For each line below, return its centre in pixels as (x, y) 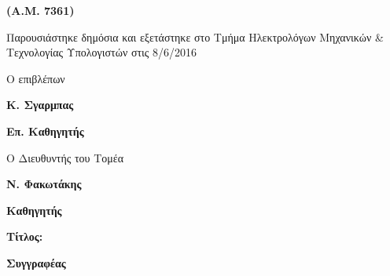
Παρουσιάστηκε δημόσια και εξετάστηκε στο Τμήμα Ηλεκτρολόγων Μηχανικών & (195, 36)
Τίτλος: (25, 236)
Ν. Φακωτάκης (44, 184)
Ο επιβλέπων (36, 78)
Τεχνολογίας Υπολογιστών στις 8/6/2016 (102, 52)
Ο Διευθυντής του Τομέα (65, 157)
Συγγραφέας (36, 262)
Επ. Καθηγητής (45, 131)
